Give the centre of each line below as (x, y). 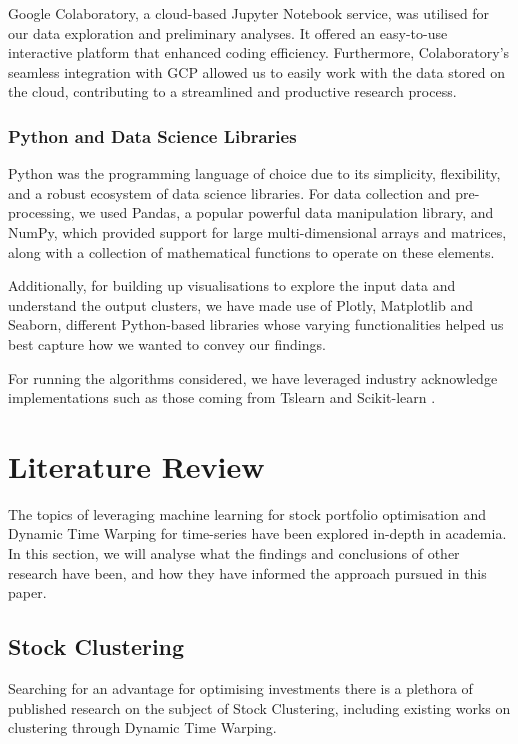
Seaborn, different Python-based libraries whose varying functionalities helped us (256, 324)
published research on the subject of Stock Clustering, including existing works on (259, 707)
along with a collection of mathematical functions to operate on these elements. (251, 251)
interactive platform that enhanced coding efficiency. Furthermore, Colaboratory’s (259, 52)
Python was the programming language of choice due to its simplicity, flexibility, (254, 173)
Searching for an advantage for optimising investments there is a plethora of (240, 688)
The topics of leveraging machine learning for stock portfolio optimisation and (247, 513)
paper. (27, 592)
